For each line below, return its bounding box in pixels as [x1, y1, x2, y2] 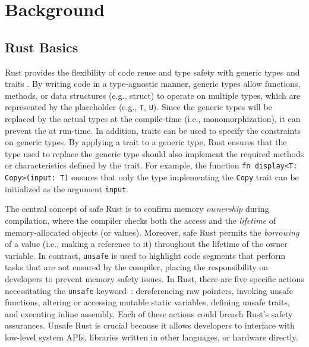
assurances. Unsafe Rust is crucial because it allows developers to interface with [5, 319, 295, 332]
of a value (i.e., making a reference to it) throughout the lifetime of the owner [5, 237, 288, 250]
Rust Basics [5, 37, 78, 56]
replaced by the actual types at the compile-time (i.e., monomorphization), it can [5, 112, 301, 125]
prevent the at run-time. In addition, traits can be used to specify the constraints [5, 124, 301, 136]
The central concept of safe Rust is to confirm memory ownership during [5, 202, 269, 215]
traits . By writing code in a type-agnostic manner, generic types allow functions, [5, 77, 301, 90]
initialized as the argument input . [5, 182, 129, 195]
